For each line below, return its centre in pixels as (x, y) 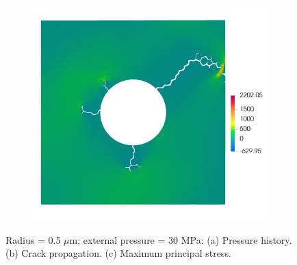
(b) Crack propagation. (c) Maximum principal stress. (118, 253)
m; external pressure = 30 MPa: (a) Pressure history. (181, 239)
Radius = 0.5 (33, 239)
